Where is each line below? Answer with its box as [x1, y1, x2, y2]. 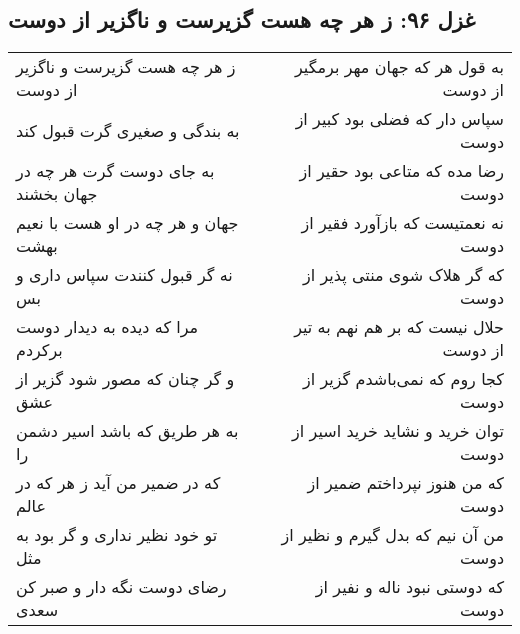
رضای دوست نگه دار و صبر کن [16, 575, 227, 599]
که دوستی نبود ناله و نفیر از [315, 575, 504, 599]
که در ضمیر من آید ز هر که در [16, 471, 221, 495]
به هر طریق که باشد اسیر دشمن [16, 419, 239, 443]
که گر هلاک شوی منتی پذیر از [303, 263, 504, 287]
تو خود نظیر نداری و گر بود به [16, 523, 218, 547]
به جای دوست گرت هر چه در [16, 159, 215, 183]
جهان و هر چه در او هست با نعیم [16, 211, 239, 235]
